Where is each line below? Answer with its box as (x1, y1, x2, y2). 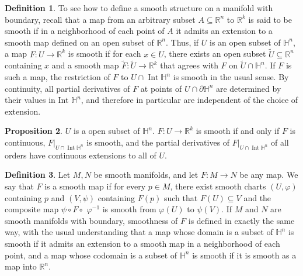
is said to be (248, 13, 292, 25)
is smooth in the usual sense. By (173, 71, 289, 82)
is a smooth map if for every (44, 180, 146, 192)
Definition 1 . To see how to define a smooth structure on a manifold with (5, 2, 273, 13)
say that (5, 180, 34, 192)
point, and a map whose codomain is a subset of (5, 249, 177, 261)
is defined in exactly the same (188, 214, 295, 226)
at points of (140, 82, 182, 94)
